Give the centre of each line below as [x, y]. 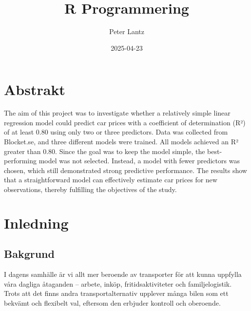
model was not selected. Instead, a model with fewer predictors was [139, 161]
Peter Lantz [127, 31]
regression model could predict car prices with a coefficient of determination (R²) [125, 122]
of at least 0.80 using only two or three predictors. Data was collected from [116, 132]
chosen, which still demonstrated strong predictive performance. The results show [125, 170]
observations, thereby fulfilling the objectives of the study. [90, 189]
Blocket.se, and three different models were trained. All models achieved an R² [121, 142]
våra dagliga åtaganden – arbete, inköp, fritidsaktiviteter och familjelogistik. [118, 283]
